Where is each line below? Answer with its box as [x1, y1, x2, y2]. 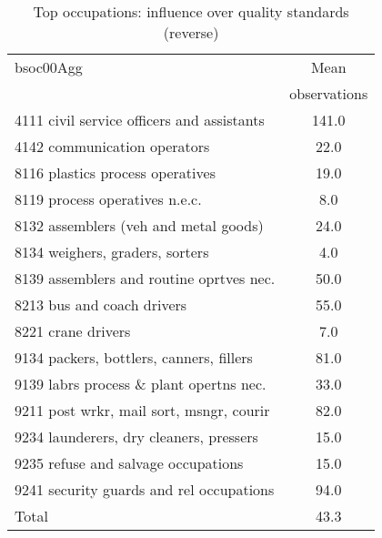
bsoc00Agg [15, 56, 83, 77]
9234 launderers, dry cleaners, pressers [15, 426, 258, 447]
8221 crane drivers [15, 320, 131, 341]
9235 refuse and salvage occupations [15, 452, 244, 473]
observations [289, 83, 368, 104]
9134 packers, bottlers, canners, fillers [15, 347, 253, 368]
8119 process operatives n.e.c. [15, 188, 202, 209]
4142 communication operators [15, 136, 210, 157]
